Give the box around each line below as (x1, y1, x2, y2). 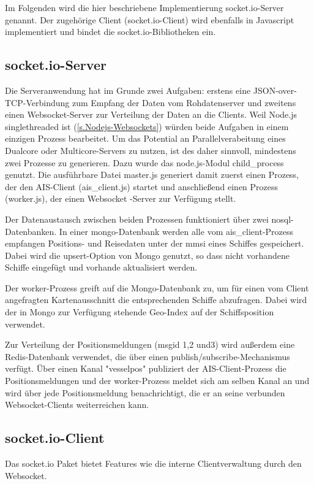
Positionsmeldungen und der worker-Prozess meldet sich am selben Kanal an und (5, 374, 310, 387)
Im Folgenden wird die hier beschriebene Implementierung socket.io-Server (5, 1, 284, 13)
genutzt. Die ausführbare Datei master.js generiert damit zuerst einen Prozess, (5, 168, 299, 181)
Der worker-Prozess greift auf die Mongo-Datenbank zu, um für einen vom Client (5, 281, 309, 294)
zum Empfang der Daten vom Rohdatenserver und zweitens (72, 96, 296, 109)
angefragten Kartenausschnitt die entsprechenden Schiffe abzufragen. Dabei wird (5, 293, 307, 306)
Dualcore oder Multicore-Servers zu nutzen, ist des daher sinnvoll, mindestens (5, 144, 296, 156)
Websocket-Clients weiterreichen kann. (5, 398, 149, 411)
